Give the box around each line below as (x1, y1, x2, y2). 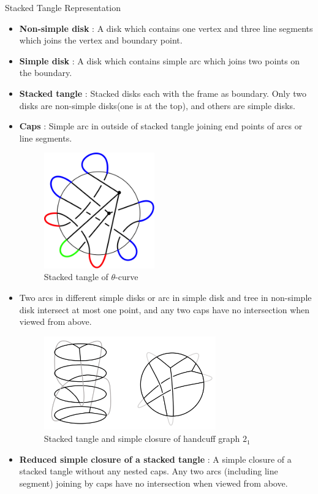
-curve (115, 270, 138, 283)
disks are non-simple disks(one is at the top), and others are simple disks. (19, 99, 295, 112)
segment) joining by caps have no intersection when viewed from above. (19, 476, 288, 489)
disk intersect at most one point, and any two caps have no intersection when (19, 303, 310, 316)
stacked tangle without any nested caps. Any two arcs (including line (19, 465, 278, 477)
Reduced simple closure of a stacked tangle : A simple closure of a (19, 452, 292, 465)
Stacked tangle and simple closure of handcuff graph (44, 432, 240, 445)
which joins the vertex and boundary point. (19, 34, 183, 47)
